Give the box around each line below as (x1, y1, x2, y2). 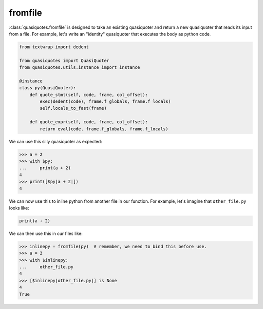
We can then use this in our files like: (9, 231, 83, 236)
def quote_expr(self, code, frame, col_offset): (29, 119, 148, 125)
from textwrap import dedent (19, 44, 89, 50)
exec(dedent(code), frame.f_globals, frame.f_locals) (39, 99, 171, 104)
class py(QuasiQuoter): (19, 85, 76, 91)
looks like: (9, 205, 29, 211)
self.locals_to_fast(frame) (39, 105, 107, 111)
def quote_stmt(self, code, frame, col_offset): (29, 92, 148, 97)
